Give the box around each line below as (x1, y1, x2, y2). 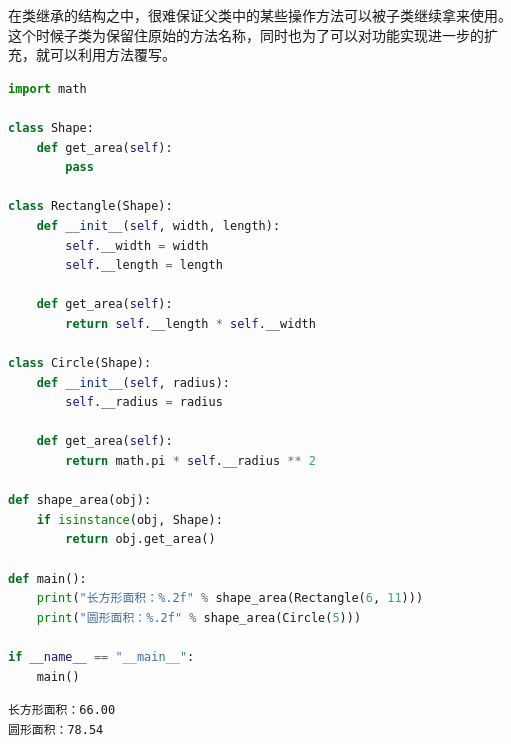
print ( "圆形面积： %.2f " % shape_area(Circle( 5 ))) (36, 610, 362, 625)
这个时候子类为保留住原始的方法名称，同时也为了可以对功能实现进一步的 (8, 24, 484, 45)
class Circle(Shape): (8, 356, 152, 371)
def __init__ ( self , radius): (36, 375, 230, 390)
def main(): (8, 571, 87, 586)
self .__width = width (65, 238, 209, 253)
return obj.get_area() (65, 532, 216, 547)
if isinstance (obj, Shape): (36, 512, 223, 527)
